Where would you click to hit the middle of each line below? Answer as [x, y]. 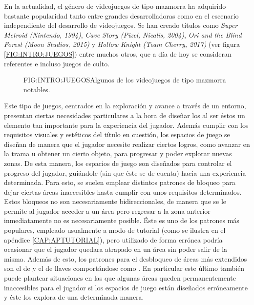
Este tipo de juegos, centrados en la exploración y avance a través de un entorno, [125, 106]
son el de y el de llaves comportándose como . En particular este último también [124, 268]
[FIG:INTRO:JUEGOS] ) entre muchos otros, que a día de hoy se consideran [118, 53]
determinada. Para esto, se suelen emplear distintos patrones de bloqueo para [120, 182]
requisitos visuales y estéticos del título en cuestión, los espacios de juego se [117, 134]
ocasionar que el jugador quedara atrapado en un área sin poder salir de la [116, 249]
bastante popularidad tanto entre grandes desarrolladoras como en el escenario [121, 15]
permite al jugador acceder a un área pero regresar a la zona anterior [107, 211]
